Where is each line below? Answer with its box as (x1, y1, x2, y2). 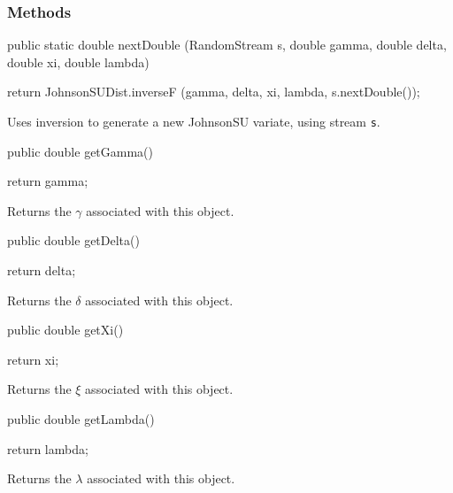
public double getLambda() (7, 410, 155, 428)
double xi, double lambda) (7, 52, 150, 71)
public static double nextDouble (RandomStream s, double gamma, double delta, (7, 35, 447, 54)
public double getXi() (7, 320, 124, 339)
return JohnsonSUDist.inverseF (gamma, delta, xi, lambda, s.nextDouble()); (7, 82, 420, 101)
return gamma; (7, 172, 88, 190)
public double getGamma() (7, 142, 154, 160)
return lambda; (7, 439, 88, 458)
